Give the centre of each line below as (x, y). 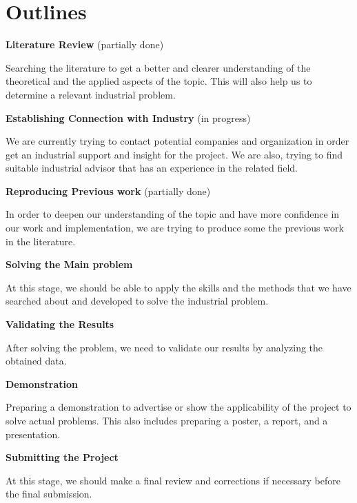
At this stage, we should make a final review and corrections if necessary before (173, 480)
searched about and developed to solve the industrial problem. (137, 301)
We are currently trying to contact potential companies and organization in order (177, 141)
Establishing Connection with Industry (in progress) (128, 117)
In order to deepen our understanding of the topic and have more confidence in (173, 214)
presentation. (33, 434)
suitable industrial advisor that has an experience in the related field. (152, 168)
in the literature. (41, 241)
